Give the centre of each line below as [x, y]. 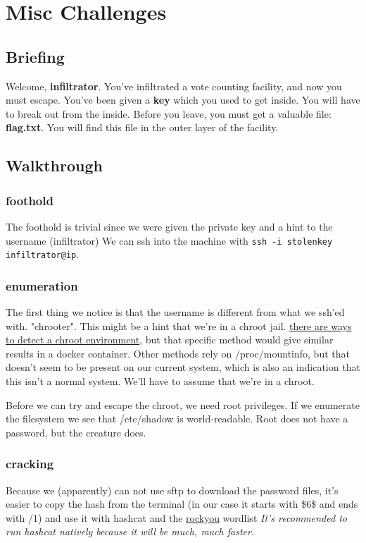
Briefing [35, 56]
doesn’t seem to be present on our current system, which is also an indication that [183, 367]
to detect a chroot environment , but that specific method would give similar [170, 340]
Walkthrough [54, 165]
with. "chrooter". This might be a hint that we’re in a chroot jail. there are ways [179, 325]
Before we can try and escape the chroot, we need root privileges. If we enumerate [183, 404]
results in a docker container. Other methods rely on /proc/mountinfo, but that [178, 353]
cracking [30, 464]
